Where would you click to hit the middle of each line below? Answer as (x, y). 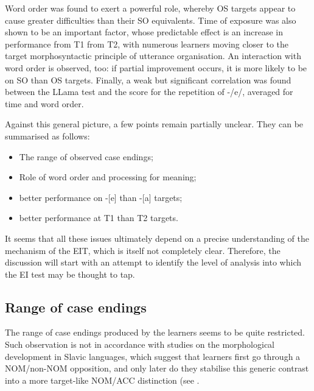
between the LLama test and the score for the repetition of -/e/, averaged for (149, 92)
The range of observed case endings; (86, 156)
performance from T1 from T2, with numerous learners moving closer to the (147, 44)
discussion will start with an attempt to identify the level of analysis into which (153, 262)
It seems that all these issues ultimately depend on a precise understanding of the (157, 238)
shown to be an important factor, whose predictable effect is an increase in (144, 32)
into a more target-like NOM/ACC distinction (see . (102, 380)
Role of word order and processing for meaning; (108, 177)
